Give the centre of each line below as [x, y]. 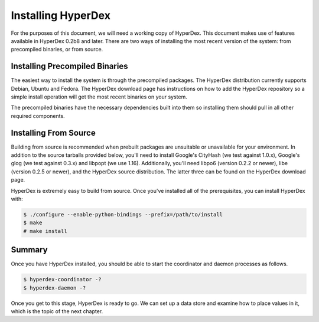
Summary [29, 250]
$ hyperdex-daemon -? [55, 288]
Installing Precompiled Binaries [69, 66]
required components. [38, 116]
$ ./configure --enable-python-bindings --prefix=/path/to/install [123, 215]
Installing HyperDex [61, 15]
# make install [45, 231]
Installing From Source [53, 133]
